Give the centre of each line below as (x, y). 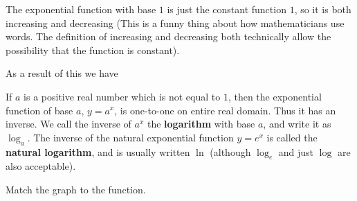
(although (230, 151)
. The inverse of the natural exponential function (130, 137)
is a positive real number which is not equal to (122, 96)
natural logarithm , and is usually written (98, 151)
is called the (292, 137)
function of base (39, 110)
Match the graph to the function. (76, 189)
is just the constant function (227, 9)
